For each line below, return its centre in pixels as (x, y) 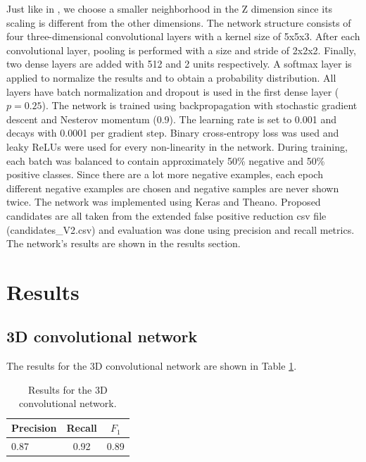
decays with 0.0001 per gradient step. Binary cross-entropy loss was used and (173, 133)
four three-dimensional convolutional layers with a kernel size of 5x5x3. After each (183, 36)
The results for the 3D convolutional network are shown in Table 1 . (152, 366)
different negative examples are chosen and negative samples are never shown (173, 188)
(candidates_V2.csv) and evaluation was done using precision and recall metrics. (181, 229)
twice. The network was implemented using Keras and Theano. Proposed (164, 202)
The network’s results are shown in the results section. (124, 243)
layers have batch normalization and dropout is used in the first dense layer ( (173, 91)
